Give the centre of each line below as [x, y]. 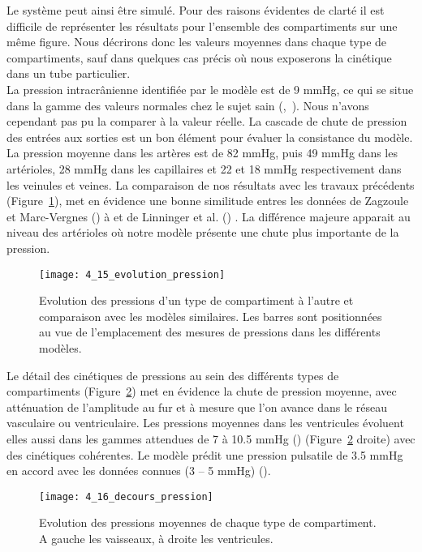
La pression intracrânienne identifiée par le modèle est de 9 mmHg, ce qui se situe [210, 89]
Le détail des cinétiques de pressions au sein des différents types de [173, 375]
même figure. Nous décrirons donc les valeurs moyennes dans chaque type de [197, 42]
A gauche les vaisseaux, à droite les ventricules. [156, 538]
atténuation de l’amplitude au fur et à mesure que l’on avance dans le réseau [197, 407]
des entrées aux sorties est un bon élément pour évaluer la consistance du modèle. [210, 137]
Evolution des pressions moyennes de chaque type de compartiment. [208, 522]
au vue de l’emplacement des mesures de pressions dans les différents [210, 332]
